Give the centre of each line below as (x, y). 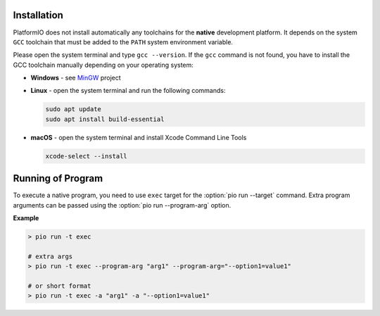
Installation (38, 15)
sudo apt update (74, 109)
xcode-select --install (87, 156)
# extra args (50, 256)
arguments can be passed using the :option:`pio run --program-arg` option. (122, 205)
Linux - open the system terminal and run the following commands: (128, 91)
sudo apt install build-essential (105, 119)
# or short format (59, 286)
